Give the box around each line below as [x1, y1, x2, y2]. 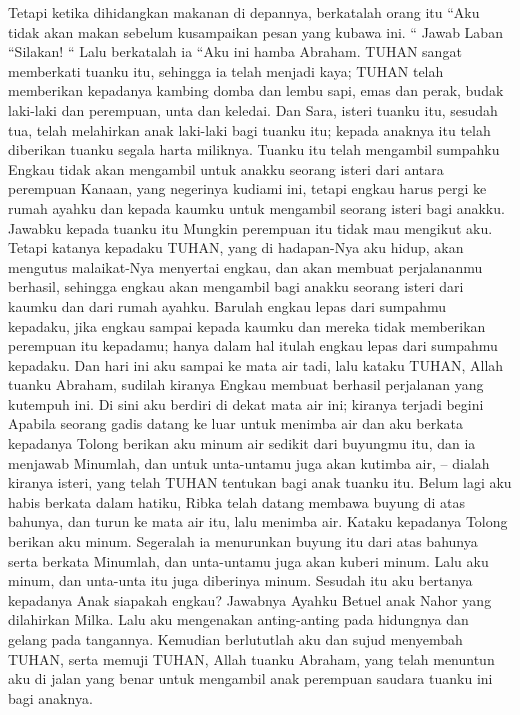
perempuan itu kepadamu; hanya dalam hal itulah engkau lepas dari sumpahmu [8, 335, 498, 356]
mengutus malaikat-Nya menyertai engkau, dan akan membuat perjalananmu [8, 256, 483, 277]
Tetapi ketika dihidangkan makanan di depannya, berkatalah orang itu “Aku [8, 2, 480, 22]
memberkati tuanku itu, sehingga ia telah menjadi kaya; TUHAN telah [8, 60, 444, 81]
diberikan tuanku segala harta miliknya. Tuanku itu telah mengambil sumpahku [8, 139, 500, 160]
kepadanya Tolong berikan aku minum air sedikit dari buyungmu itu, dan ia [8, 433, 476, 454]
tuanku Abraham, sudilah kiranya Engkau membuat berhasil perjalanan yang [8, 374, 484, 395]
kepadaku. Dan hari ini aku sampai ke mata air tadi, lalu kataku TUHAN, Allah [8, 354, 504, 375]
